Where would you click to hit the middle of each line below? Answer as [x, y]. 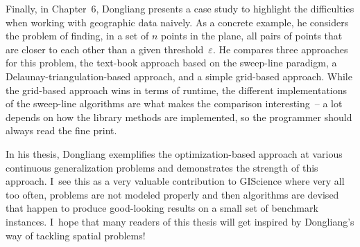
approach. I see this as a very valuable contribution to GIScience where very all [175, 181]
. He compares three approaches [280, 49]
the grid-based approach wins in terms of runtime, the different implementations [177, 90]
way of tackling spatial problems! [76, 235]
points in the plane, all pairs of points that [251, 36]
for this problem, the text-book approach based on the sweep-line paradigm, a [171, 63]
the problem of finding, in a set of [77, 36]
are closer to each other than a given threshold [105, 49]
